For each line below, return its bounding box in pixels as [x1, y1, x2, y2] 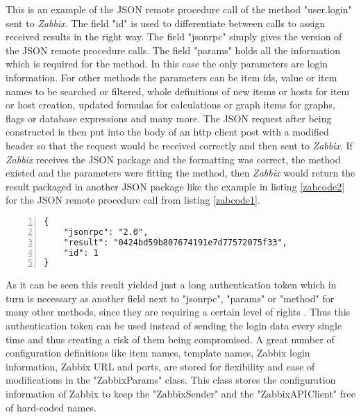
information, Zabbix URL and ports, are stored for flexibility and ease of [6, 359, 315, 373]
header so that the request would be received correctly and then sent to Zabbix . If [6, 138, 353, 152]
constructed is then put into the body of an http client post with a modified [6, 124, 329, 139]
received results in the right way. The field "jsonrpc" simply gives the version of [6, 29, 342, 44]
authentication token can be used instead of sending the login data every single [6, 318, 342, 333]
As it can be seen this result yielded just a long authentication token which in [6, 277, 337, 292]
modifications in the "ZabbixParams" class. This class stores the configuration [6, 373, 336, 387]
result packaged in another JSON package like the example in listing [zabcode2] [6, 179, 345, 193]
